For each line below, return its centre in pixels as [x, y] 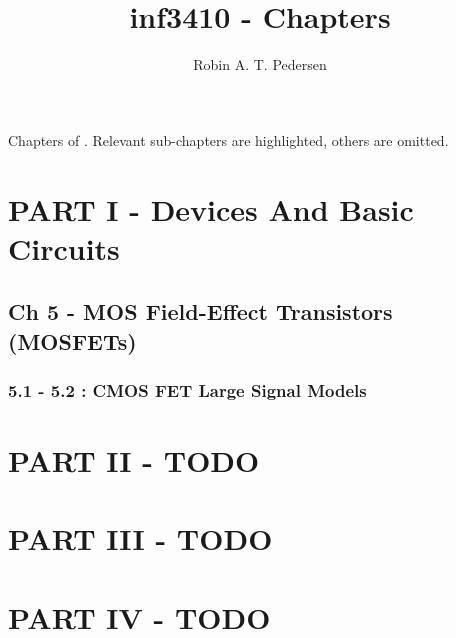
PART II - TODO [134, 460]
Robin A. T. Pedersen [260, 64]
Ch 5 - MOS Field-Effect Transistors [200, 311]
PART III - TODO [140, 538]
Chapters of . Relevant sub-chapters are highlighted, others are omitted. [228, 139]
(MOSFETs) [72, 340]
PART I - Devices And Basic [211, 208]
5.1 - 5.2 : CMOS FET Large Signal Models [187, 389]
